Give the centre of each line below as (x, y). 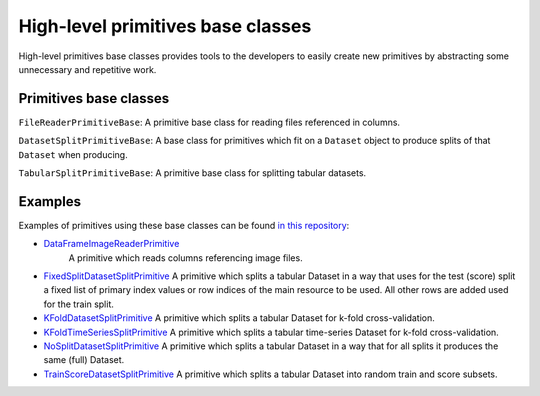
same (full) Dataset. (84, 360)
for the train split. (78, 304)
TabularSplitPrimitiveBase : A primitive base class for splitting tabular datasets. (192, 173)
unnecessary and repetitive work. (87, 69)
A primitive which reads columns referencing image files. (186, 257)
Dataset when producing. (73, 154)
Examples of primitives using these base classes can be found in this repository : (184, 225)
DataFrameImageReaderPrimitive (111, 244)
